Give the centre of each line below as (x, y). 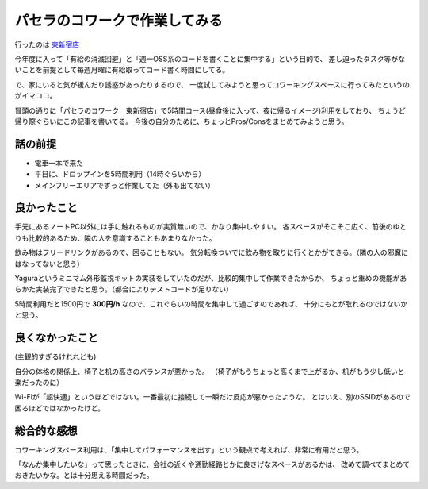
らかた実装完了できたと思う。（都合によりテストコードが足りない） (124, 289)
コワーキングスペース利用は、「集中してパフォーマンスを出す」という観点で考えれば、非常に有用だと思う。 (189, 449)
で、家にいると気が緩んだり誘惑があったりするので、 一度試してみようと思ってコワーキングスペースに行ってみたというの (212, 84)
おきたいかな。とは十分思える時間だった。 (84, 476)
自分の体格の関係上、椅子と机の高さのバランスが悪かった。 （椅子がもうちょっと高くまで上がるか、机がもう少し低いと (210, 371)
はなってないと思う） (50, 264)
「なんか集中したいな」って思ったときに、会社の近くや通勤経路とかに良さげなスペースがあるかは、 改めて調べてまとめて (212, 464)
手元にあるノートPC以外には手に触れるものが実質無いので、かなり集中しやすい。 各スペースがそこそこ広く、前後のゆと (211, 227)
